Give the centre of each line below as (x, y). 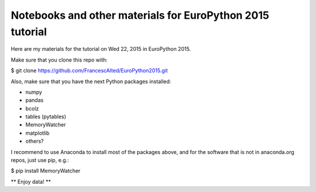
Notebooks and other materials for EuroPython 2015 (140, 15)
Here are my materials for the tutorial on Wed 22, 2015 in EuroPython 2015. (101, 49)
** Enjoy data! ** (31, 181)
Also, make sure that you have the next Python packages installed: (91, 81)
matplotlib (37, 133)
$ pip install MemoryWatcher (46, 171)
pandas (35, 100)
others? (35, 141)
